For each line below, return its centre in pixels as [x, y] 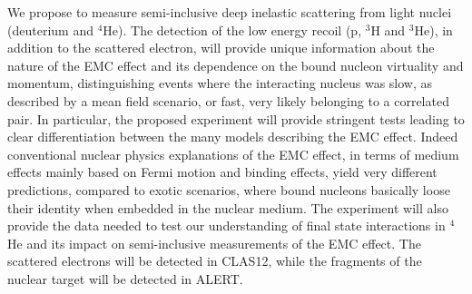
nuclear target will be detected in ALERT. [125, 278]
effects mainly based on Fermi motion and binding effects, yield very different [222, 172]
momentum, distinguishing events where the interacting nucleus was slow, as [220, 83]
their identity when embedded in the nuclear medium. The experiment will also [228, 207]
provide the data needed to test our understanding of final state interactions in [226, 225]
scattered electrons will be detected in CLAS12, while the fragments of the [215, 261]
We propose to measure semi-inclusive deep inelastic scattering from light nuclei [230, 12]
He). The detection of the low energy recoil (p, [232, 29]
